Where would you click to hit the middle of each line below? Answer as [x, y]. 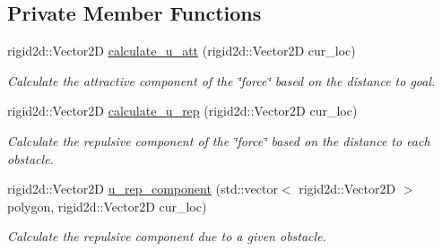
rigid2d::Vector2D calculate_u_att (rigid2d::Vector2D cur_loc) [182, 51]
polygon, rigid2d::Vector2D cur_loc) [107, 206]
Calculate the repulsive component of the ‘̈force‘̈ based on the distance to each [219, 140]
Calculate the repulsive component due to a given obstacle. [167, 236]
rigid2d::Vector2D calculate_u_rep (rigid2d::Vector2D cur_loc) [182, 111]
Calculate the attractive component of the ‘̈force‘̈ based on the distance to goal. [221, 80]
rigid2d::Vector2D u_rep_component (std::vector [143, 189]
